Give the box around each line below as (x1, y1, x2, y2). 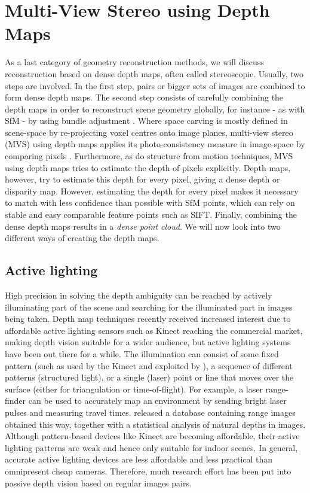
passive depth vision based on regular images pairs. (5, 476, 192, 489)
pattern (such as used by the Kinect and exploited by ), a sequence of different (5, 359, 293, 372)
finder (5, 394, 26, 407)
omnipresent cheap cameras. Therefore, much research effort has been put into (5, 464, 291, 477)
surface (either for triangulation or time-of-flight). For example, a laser (5, 382, 263, 395)
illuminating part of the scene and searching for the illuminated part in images (5, 300, 293, 313)
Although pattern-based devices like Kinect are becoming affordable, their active (5, 430, 300, 442)
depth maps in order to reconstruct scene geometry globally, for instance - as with (5, 102, 305, 115)
